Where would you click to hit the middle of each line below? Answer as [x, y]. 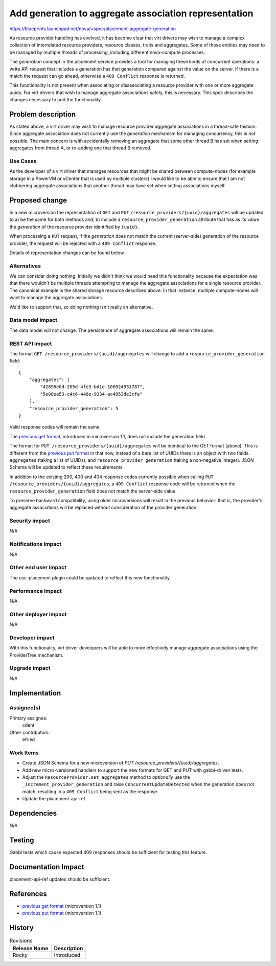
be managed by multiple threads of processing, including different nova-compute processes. [107, 52]
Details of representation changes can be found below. [67, 253]
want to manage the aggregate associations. [56, 298]
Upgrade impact [30, 668]
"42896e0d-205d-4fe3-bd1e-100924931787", [93, 387]
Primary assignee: [29, 718]
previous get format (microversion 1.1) [62, 906]
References [28, 894]
